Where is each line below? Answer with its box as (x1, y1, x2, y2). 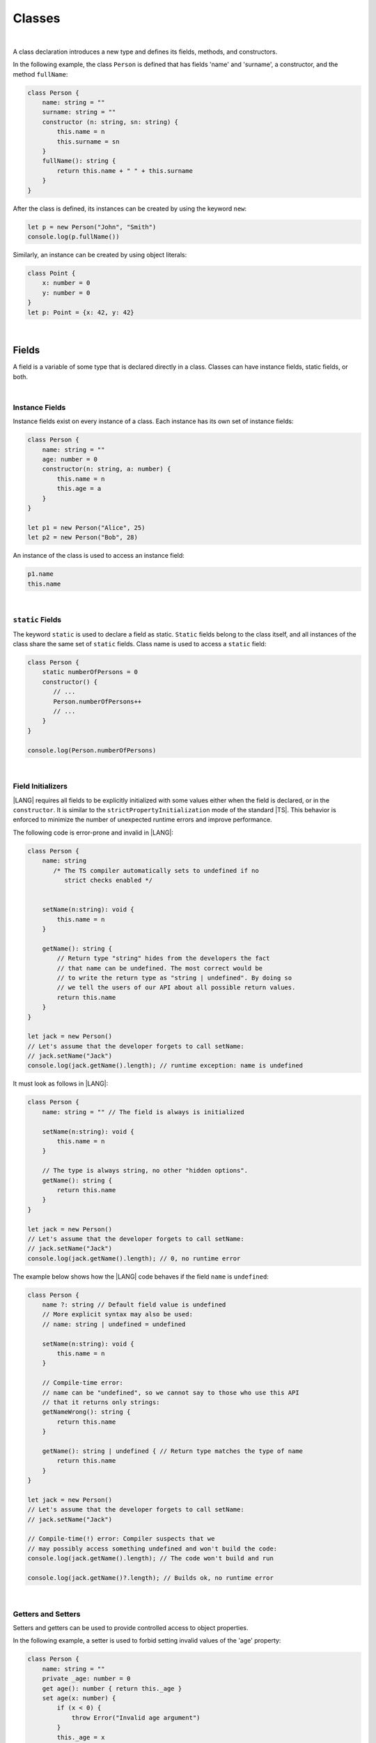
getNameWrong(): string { (42, 1408, 131, 1416)
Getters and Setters (13, 1609, 81, 1619)
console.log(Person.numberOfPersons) (27, 746, 157, 754)
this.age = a (56, 485, 102, 493)
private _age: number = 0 (42, 1675, 131, 1683)
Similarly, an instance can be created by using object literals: (13, 250, 187, 259)
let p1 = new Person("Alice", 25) (27, 524, 146, 531)
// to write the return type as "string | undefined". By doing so (56, 973, 292, 982)
